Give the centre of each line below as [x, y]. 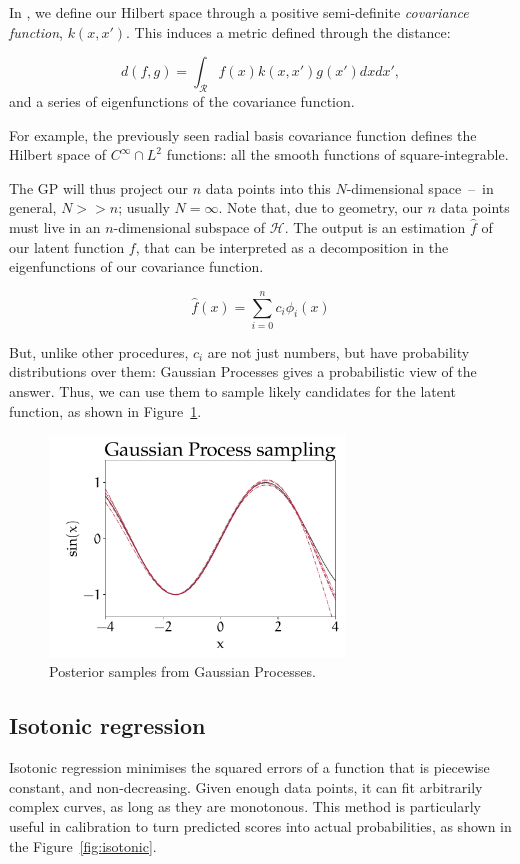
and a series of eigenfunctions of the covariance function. [182, 100]
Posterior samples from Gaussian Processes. [182, 671]
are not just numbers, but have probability [338, 351]
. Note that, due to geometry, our [320, 207]
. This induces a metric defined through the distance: [288, 31]
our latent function [67, 246]
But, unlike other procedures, [99, 351]
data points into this [268, 187]
